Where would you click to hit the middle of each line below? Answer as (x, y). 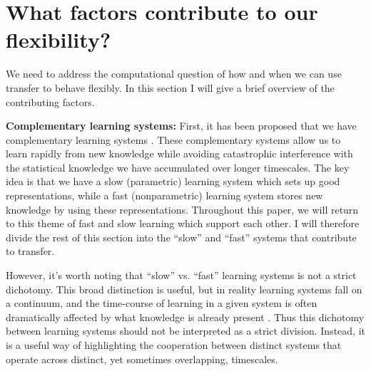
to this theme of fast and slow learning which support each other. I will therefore (183, 223)
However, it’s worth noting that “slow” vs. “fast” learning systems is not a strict (181, 275)
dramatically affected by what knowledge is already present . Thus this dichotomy (185, 317)
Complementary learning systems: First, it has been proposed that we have (181, 126)
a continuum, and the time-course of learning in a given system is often (162, 303)
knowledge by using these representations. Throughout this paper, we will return (182, 209)
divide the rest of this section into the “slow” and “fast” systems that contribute (181, 237)
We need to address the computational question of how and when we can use (174, 74)
